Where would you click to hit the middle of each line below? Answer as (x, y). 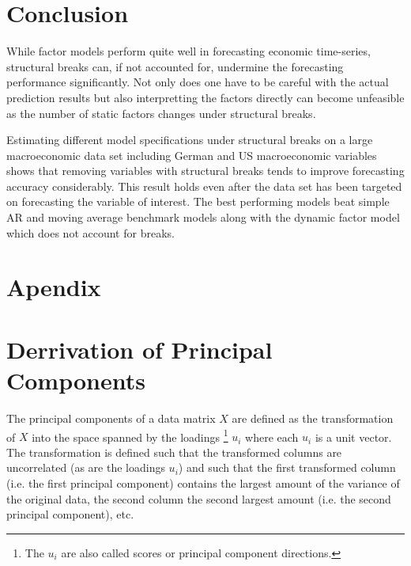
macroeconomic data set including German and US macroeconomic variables (192, 155)
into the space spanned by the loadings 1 (130, 435)
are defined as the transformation (313, 418)
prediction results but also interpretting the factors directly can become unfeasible (205, 97)
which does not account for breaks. (90, 232)
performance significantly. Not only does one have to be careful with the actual (198, 82)
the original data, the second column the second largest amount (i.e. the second (199, 498)
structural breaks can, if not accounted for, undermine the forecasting (175, 66)
